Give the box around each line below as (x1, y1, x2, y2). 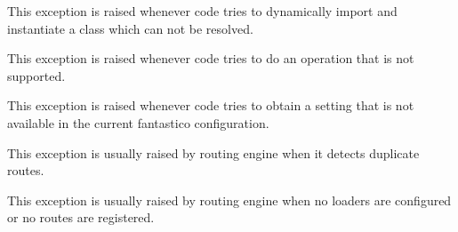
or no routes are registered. (7, 208, 155, 227)
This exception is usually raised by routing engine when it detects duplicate (7, 143, 420, 162)
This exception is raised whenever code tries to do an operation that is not (7, 49, 414, 68)
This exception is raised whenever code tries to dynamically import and (7, 2, 398, 20)
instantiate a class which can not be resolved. (7, 19, 253, 37)
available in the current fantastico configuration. (7, 113, 269, 132)
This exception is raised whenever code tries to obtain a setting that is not (7, 96, 414, 115)
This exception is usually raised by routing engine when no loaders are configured (7, 190, 452, 209)
